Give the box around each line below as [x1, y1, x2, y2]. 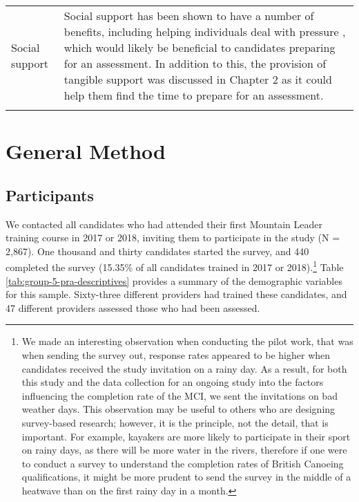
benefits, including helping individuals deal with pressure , [64, 24, 346, 39]
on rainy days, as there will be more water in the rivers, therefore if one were [21, 443, 347, 457]
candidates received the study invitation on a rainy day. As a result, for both [21, 361, 347, 375]
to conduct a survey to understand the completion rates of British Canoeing [21, 456, 344, 470]
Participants [6, 184, 94, 205]
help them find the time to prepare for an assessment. [64, 87, 324, 103]
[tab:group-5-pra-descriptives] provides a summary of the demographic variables [6, 273, 342, 288]
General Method [6, 137, 166, 165]
